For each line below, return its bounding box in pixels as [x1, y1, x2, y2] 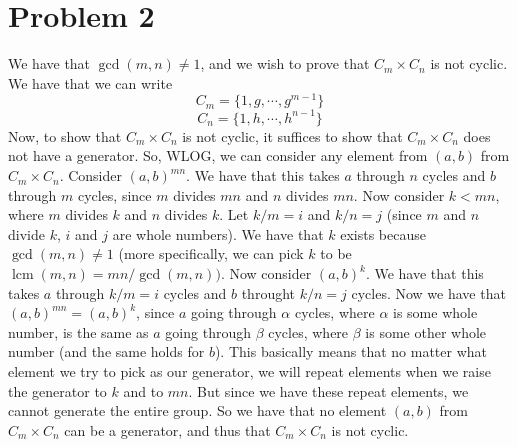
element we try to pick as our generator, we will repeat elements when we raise [8, 361, 491, 382]
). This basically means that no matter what [214, 341, 488, 362]
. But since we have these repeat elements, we [188, 380, 469, 401]
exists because [340, 223, 426, 244]
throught [241, 282, 296, 303]
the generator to [8, 380, 107, 401]
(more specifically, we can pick [118, 243, 304, 264]
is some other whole [365, 321, 487, 342]
